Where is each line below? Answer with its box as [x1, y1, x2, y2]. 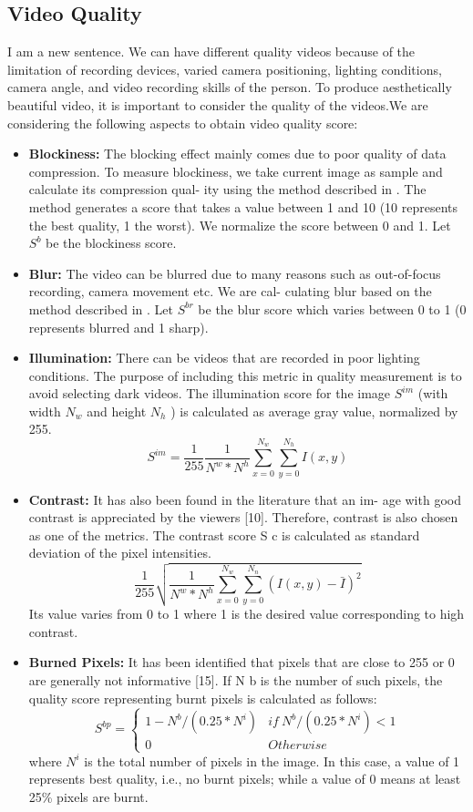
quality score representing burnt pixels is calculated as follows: [28, 688, 377, 707]
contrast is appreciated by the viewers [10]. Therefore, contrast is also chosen [28, 508, 458, 527]
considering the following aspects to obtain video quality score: [7, 113, 358, 132]
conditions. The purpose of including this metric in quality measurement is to [28, 365, 462, 385]
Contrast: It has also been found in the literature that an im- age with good [28, 489, 461, 509]
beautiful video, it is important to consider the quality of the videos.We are [7, 95, 428, 114]
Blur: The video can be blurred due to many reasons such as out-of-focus [28, 263, 441, 283]
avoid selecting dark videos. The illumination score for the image [28, 384, 391, 403]
